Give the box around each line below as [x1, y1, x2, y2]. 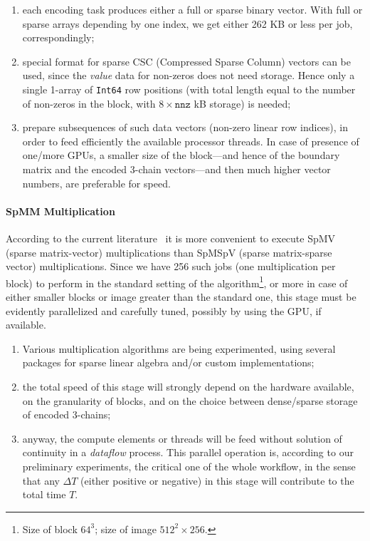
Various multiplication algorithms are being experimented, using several [22, 341, 336, 356]
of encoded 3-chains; [22, 407, 111, 422]
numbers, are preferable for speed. [22, 175, 171, 190]
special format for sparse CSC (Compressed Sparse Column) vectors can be [22, 53, 351, 68]
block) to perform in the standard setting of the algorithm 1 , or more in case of [6, 273, 348, 290]
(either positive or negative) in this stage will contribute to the [80, 473, 354, 488]
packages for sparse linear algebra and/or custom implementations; [22, 355, 314, 370]
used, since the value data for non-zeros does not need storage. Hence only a [22, 68, 355, 83]
